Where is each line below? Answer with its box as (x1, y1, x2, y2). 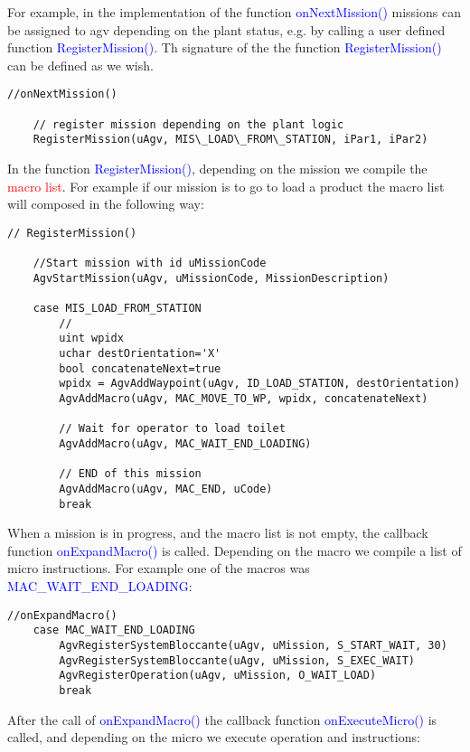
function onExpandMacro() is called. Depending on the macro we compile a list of (7, 540, 462, 559)
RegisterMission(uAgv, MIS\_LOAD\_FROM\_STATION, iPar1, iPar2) (33, 133, 428, 146)
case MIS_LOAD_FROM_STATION (33, 302, 202, 315)
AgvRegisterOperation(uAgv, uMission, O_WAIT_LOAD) (59, 669, 377, 682)
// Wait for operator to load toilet (59, 422, 286, 436)
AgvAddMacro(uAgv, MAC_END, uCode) (59, 482, 273, 495)
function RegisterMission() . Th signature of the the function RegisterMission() (7, 38, 442, 57)
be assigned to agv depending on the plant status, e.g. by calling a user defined (7, 20, 446, 39)
